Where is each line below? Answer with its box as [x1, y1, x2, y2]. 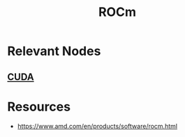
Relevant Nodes [7, 43, 101, 59]
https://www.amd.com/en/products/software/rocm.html [17, 122, 178, 130]
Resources [7, 99, 71, 115]
